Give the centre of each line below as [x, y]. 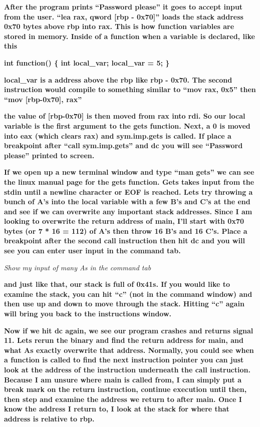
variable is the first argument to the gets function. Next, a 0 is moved [127, 125]
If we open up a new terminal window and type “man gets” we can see [129, 172]
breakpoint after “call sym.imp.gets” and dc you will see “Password [123, 145]
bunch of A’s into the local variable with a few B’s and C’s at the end [127, 201]
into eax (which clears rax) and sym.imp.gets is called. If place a [118, 135]
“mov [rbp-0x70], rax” [43, 99]
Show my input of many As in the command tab [78, 267]
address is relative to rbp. [49, 418]
